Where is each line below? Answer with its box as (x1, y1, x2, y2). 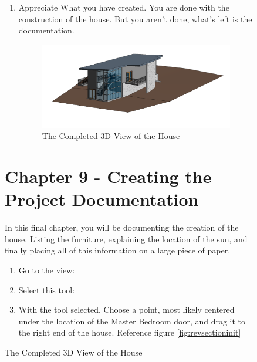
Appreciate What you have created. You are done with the (18, 1, 229, 13)
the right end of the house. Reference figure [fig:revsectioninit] (18, 326, 241, 339)
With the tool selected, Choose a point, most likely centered (18, 303, 235, 316)
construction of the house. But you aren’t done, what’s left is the (18, 12, 252, 25)
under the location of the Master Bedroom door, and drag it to (18, 314, 246, 327)
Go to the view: (18, 264, 75, 276)
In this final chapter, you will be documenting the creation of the (5, 221, 239, 234)
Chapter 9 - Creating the (5, 164, 212, 188)
